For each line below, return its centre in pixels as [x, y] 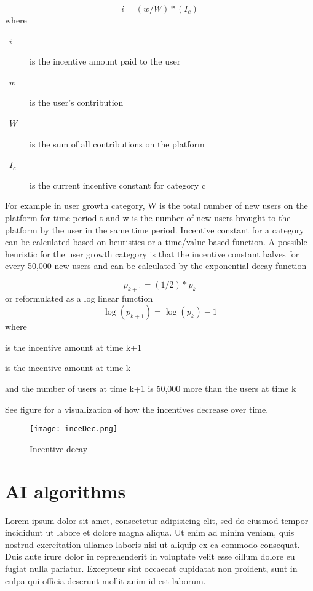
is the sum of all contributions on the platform [117, 143]
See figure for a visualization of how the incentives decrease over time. [137, 409]
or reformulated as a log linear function [79, 298]
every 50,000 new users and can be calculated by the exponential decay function [156, 266]
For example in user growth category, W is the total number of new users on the [156, 205]
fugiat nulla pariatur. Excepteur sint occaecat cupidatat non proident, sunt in [151, 569]
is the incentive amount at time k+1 [73, 347]
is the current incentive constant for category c [118, 185]
